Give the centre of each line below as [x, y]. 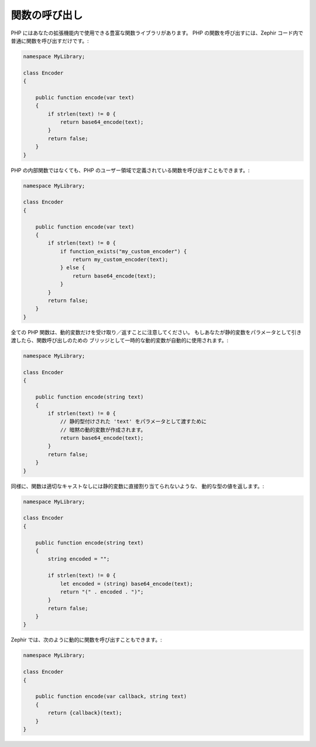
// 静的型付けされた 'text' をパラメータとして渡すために [133, 422]
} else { [73, 268]
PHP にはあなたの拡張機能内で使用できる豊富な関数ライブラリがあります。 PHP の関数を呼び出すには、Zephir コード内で [157, 33]
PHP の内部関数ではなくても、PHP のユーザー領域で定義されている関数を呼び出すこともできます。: [130, 170]
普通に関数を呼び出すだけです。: [50, 40]
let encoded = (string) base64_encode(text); [126, 584]
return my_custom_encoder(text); [120, 260]
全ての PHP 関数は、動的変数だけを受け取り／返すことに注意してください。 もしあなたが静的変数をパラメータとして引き [156, 332]
